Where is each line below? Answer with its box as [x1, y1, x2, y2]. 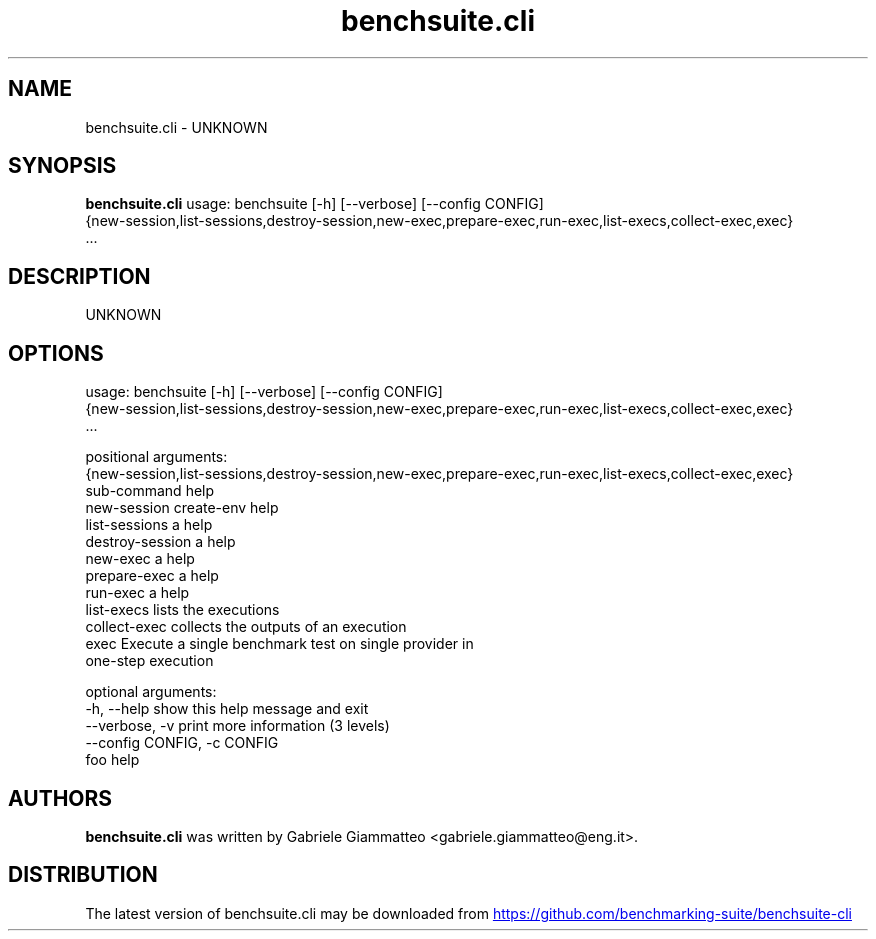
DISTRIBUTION [8, 862, 158, 888]
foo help [85, 751, 140, 769]
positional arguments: [85, 448, 228, 466]
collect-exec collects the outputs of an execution [85, 618, 407, 636]
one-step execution [85, 652, 214, 670]
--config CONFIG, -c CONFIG [85, 734, 279, 752]
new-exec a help [85, 550, 195, 568]
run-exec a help [85, 584, 190, 602]
